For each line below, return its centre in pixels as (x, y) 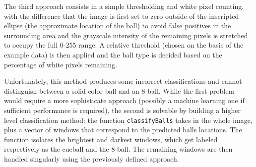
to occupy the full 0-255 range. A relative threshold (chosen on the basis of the (124, 45)
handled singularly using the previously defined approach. (92, 158)
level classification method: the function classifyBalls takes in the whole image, (128, 120)
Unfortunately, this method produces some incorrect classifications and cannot (123, 81)
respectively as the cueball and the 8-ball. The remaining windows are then (118, 149)
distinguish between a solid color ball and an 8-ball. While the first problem (119, 90)
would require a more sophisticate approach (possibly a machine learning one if (124, 100)
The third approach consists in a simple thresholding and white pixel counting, (124, 6)
